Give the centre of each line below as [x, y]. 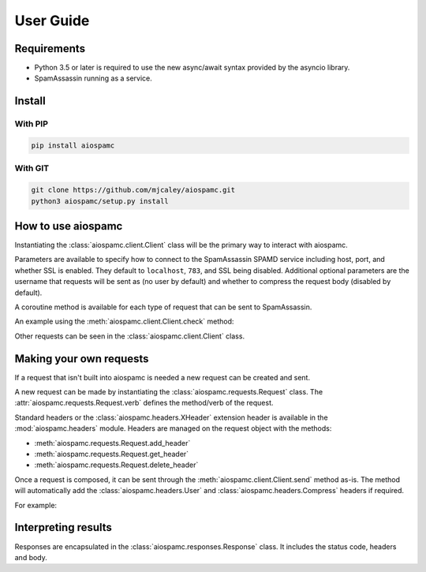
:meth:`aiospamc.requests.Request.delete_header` [116, 465]
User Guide [52, 21]
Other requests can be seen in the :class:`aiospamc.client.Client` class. [129, 336]
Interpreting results [63, 527]
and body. [31, 557]
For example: [36, 505]
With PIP [32, 124]
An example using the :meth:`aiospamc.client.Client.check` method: [124, 322]
